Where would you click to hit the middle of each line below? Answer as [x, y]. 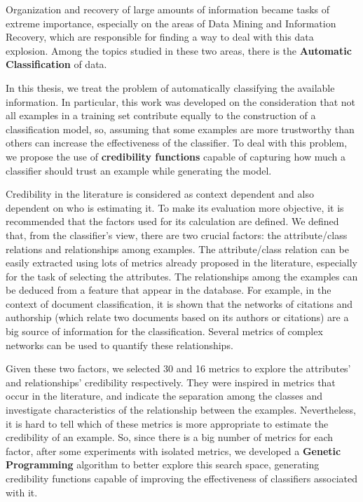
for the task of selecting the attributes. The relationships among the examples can [182, 276]
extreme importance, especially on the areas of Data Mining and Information [171, 23]
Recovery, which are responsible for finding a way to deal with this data [160, 37]
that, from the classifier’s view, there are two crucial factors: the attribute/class [177, 235]
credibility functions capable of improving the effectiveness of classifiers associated [181, 478]
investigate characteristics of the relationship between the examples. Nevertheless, [181, 410]
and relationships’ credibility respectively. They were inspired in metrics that [171, 382]
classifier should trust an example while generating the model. [139, 170]
